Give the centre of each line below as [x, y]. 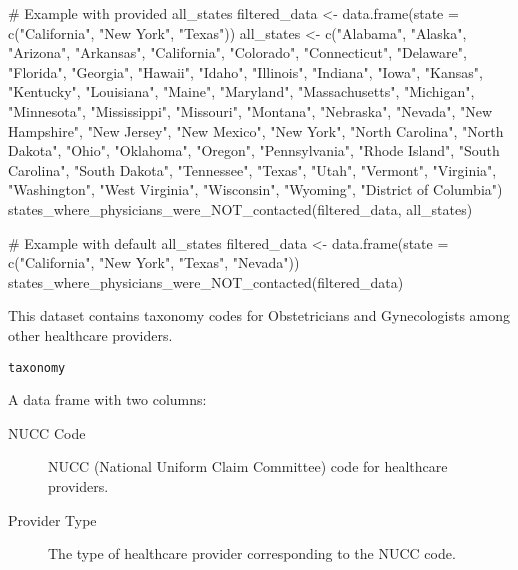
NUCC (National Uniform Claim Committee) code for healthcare [248, 466]
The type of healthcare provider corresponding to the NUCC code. [252, 553]
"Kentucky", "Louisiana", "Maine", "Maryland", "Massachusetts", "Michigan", [241, 91]
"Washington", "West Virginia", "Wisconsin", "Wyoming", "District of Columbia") [255, 189]
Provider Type [52, 519]
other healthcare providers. [90, 334]
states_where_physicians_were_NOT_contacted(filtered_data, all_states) [240, 208]
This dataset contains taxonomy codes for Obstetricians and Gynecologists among [259, 315]
